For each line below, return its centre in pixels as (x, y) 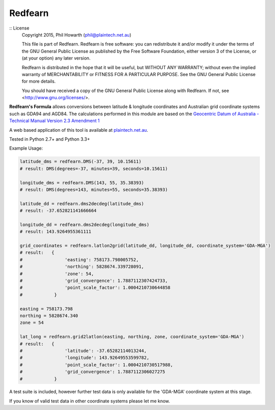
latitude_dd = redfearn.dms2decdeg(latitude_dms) (82, 203)
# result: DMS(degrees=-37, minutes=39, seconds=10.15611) (94, 168)
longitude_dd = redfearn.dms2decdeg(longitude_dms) (85, 225)
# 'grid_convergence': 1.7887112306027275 (92, 372)
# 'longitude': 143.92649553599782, (85, 358)
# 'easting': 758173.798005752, (79, 260)
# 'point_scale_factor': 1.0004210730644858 (95, 288)
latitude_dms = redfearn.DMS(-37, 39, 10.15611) (81, 162)
